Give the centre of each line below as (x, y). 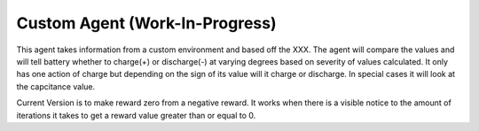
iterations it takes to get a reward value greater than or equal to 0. (136, 115)
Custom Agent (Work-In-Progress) (146, 23)
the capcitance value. (56, 86)
